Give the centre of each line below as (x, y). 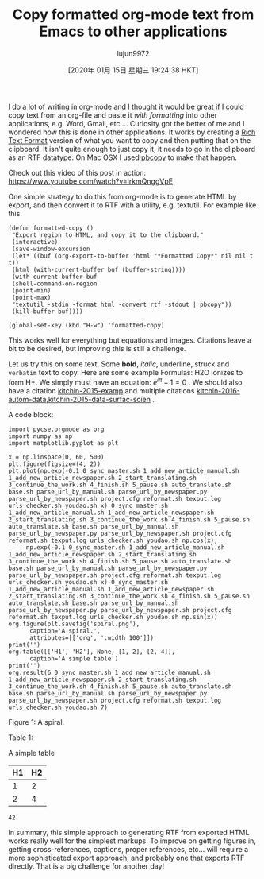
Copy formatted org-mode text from (133, 15)
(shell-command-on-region (54, 284)
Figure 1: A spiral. (36, 722)
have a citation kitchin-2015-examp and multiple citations (102, 390)
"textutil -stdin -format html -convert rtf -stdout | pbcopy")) (122, 304)
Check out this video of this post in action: (77, 172)
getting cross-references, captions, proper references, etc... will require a (128, 849)
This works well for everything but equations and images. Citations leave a (130, 340)
